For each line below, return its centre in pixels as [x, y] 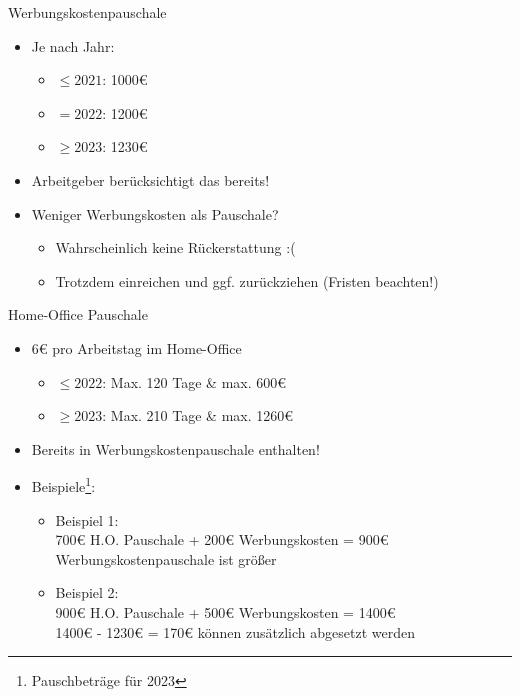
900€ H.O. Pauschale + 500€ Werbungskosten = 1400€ [225, 611]
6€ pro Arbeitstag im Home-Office [136, 347]
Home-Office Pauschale [78, 314]
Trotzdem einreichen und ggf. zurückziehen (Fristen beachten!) [247, 280]
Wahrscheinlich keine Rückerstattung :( [175, 247]
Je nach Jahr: [73, 45]
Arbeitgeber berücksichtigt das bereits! [150, 179]
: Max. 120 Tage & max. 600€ [194, 381]
